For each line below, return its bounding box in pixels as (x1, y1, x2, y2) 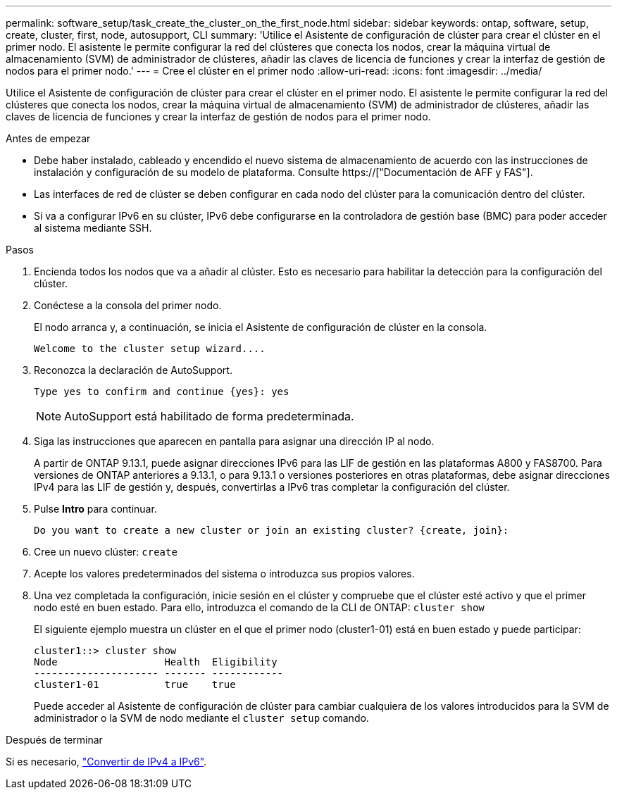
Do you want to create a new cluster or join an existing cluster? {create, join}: (34, 525, 509, 536)
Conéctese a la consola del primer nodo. (34, 299, 222, 311)
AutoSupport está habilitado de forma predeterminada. (64, 409, 354, 423)
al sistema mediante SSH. (34, 222, 152, 234)
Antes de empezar (6, 132, 91, 144)
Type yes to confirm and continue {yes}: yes (34, 386, 289, 397)
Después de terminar (6, 734, 103, 746)
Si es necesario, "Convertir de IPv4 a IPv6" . (6, 756, 207, 768)
